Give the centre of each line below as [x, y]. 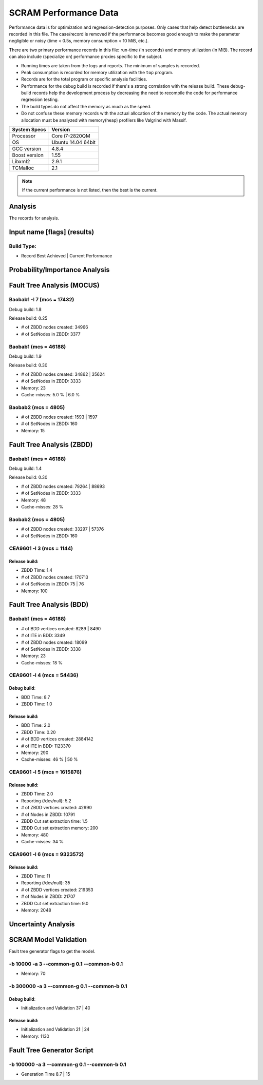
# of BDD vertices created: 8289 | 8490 [61, 628]
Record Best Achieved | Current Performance [66, 256]
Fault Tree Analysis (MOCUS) [54, 285]
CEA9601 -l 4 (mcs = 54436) [44, 675]
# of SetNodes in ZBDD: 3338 [51, 649]
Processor [24, 136]
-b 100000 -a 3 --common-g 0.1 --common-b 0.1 [68, 1064]
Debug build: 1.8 [25, 309]
